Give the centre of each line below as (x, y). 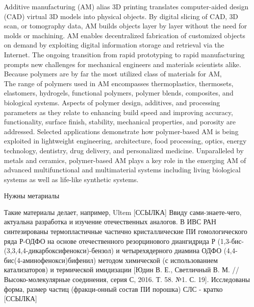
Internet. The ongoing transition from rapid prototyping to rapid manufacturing (124, 54)
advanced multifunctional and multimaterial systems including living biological (122, 170)
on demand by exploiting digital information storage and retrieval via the (114, 45)
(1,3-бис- (231, 241)
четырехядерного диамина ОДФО (172, 250)
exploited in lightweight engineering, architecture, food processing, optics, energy (125, 141)
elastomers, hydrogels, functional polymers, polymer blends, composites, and (119, 93)
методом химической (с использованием (158, 260)
